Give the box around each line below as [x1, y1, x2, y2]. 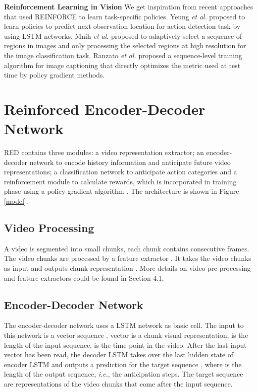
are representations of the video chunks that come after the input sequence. [4, 378, 233, 389]
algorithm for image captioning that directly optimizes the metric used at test [4, 60, 241, 70]
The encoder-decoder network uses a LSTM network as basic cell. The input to [4, 320, 244, 330]
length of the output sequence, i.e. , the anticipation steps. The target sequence [4, 369, 243, 379]
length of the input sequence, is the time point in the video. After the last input [4, 339, 247, 350]
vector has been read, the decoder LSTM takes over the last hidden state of [4, 349, 234, 360]
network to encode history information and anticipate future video [29, 157, 231, 167]
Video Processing [4, 220, 94, 235]
